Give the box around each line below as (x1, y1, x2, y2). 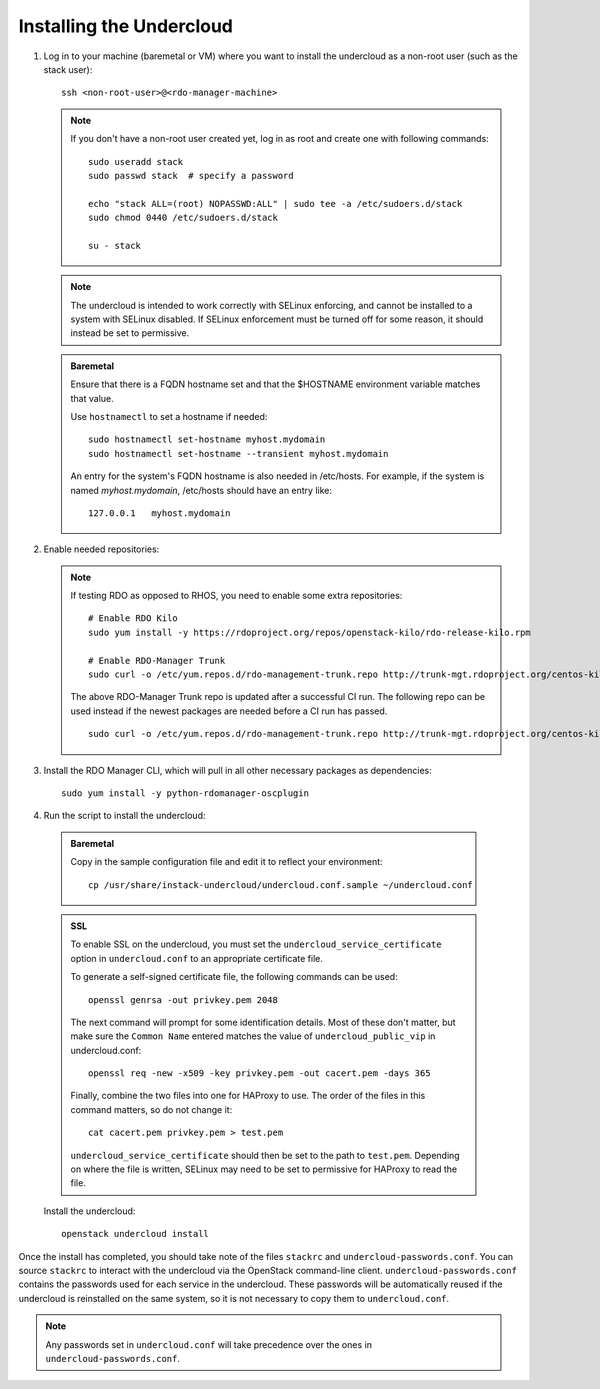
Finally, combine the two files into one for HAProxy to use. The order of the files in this (70, 1090, 426, 1102)
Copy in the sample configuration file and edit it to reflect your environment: (70, 856, 384, 868)
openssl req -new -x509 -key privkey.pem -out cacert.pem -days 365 (88, 1068, 431, 1079)
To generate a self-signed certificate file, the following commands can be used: (70, 971, 399, 983)
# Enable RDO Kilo (88, 613, 179, 624)
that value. (70, 392, 114, 404)
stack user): (43, 63, 93, 75)
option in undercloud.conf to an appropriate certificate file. (70, 952, 324, 964)
